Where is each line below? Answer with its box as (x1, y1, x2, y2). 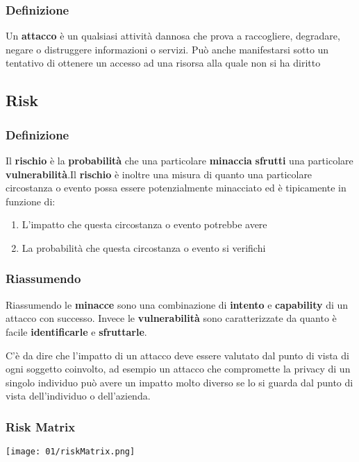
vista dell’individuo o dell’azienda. (6, 388, 151, 403)
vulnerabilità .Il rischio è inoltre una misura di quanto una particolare (6, 166, 312, 181)
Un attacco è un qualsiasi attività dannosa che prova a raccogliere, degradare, (6, 28, 340, 43)
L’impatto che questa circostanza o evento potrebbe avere (22, 217, 267, 232)
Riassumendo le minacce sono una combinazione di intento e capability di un (6, 297, 349, 311)
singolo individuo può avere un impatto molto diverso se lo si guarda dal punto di (6, 375, 353, 389)
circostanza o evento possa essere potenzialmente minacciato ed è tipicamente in (6, 180, 347, 195)
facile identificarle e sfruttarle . (6, 324, 147, 339)
